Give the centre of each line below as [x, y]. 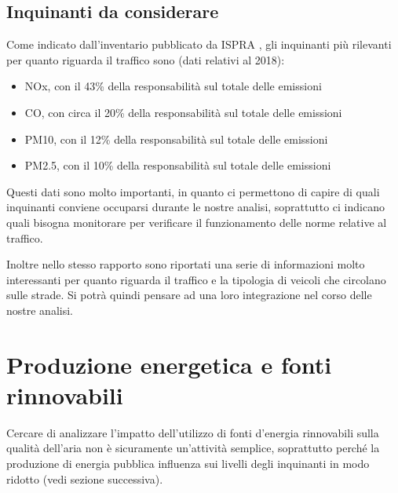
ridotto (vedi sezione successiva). [85, 478]
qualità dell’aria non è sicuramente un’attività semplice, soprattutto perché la [193, 448]
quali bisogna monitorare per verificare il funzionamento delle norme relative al [197, 222]
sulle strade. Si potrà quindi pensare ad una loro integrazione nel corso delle [189, 295]
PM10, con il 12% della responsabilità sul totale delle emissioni [176, 139]
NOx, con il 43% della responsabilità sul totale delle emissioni [173, 86]
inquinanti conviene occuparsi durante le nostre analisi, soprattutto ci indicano [195, 207]
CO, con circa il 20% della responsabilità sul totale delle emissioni [183, 112]
